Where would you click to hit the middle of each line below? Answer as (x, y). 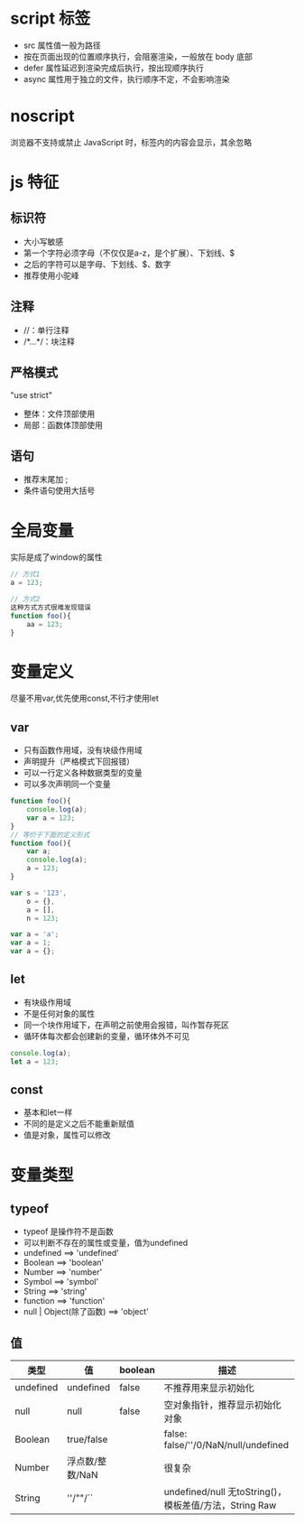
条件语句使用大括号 (59, 491)
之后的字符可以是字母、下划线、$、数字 (97, 264)
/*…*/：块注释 (49, 341)
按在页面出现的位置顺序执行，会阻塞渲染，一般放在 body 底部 (138, 56)
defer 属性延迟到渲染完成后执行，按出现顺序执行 (113, 68)
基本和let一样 (48, 1112)
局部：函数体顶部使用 (63, 424)
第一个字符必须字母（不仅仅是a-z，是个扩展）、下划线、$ (129, 253)
